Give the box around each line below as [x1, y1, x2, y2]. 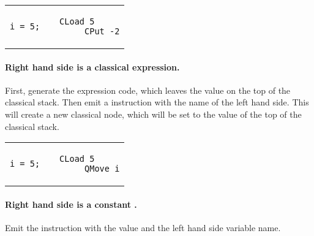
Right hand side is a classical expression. [5, 60, 180, 73]
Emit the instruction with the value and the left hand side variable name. [5, 221, 281, 234]
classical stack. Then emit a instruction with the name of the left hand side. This [5, 96, 309, 108]
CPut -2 [84, 26, 120, 36]
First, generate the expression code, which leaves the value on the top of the [5, 83, 291, 96]
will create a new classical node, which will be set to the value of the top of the [5, 107, 302, 120]
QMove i [84, 164, 120, 174]
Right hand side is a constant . [5, 197, 137, 210]
